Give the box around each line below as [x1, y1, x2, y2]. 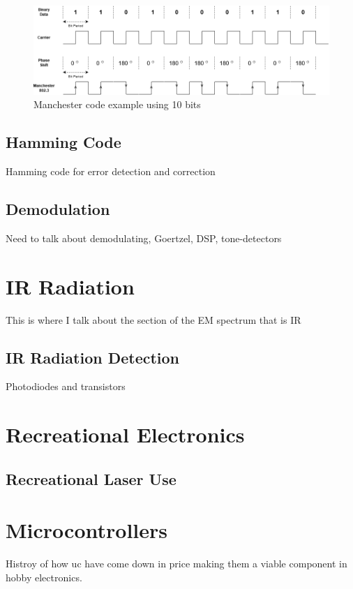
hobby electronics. [6, 569, 82, 584]
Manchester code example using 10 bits [33, 97, 201, 112]
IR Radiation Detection [6, 346, 180, 368]
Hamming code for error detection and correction [6, 164, 216, 179]
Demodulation [6, 198, 110, 220]
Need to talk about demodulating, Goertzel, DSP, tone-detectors [6, 230, 282, 245]
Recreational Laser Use [6, 468, 176, 489]
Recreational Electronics [6, 420, 245, 449]
